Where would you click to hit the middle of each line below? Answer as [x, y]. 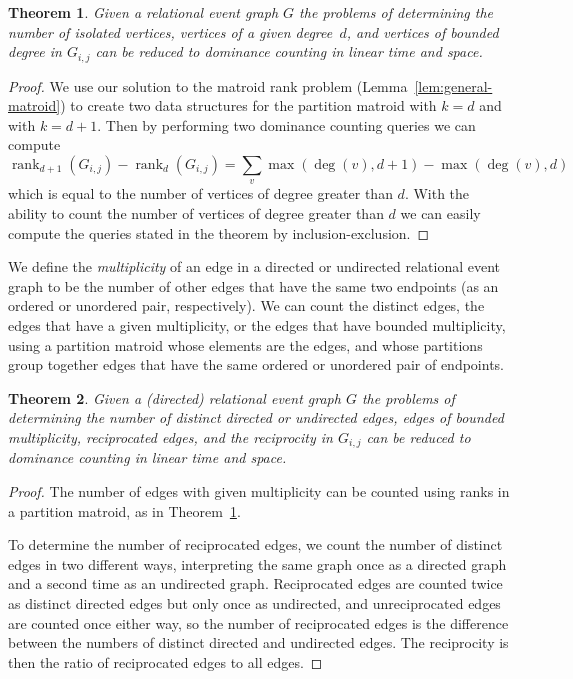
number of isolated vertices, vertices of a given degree [170, 31]
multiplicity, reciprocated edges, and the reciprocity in [170, 436]
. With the [437, 193]
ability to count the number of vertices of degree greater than [196, 213]
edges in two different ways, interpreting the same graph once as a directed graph [257, 563]
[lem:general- [453, 85]
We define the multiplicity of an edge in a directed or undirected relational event [254, 266]
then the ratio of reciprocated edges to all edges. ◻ [165, 661]
